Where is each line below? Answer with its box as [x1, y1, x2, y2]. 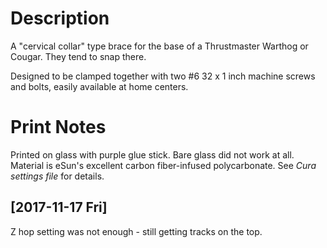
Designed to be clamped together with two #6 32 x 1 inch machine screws [10, 70, 316, 82]
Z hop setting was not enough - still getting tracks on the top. [10, 225, 263, 237]
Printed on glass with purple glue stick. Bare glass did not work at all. [10, 148, 295, 161]
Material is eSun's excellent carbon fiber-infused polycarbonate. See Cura [10, 159, 317, 171]
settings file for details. [10, 170, 105, 182]
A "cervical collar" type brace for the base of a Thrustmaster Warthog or [10, 40, 309, 52]
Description [10, 7, 110, 30]
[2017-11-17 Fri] [10, 199, 108, 216]
